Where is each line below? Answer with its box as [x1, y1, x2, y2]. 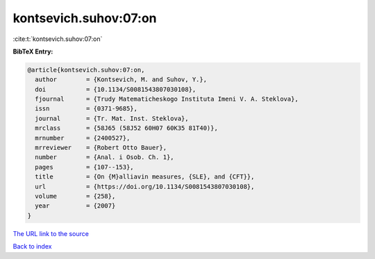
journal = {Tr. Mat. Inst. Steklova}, [35, 115, 189, 122]
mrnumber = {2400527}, [35, 134, 131, 142]
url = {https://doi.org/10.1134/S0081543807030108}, [35, 183, 255, 190]
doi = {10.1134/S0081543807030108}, [35, 85, 197, 93]
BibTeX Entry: [12, 47, 53, 56]
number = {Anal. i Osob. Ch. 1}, [35, 153, 174, 161]
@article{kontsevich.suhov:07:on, [27, 66, 145, 74]
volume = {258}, [35, 192, 116, 200]
